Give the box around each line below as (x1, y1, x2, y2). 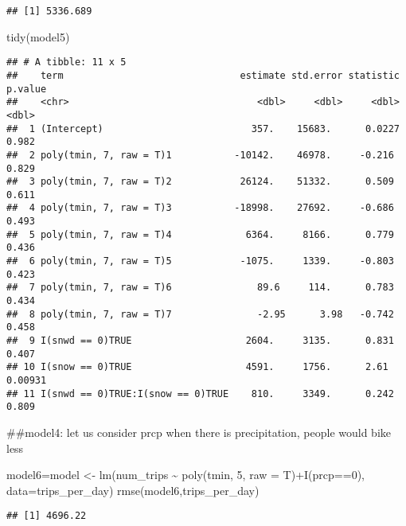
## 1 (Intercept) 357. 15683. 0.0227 (6, 123, 400, 134)
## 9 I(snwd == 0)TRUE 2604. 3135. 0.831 (6, 335, 394, 347)
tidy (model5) (6, 28, 70, 45)
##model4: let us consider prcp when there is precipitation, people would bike (6, 423, 391, 440)
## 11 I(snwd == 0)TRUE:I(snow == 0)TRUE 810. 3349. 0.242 (6, 388, 394, 399)
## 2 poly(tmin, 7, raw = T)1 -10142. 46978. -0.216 (6, 149, 394, 161)
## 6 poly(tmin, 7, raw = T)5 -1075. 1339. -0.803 (6, 255, 394, 267)
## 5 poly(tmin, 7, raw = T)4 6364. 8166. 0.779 (6, 228, 394, 240)
